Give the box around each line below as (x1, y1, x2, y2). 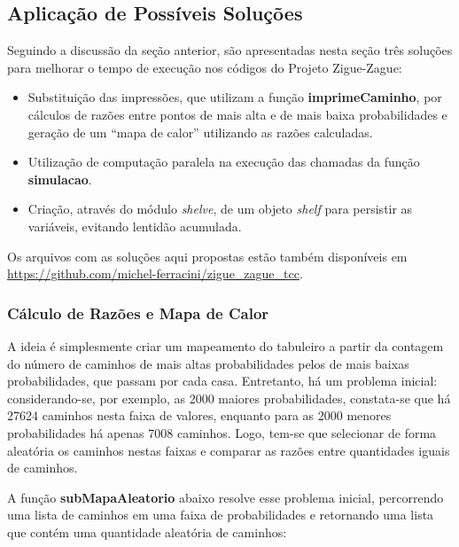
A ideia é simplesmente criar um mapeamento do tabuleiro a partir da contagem (7, 336, 444, 355)
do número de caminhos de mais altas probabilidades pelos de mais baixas (7, 354, 409, 372)
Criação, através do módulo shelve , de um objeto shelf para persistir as (27, 199, 413, 218)
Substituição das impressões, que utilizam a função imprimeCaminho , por (27, 88, 442, 106)
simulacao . (27, 169, 92, 188)
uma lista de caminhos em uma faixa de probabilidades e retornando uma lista (7, 505, 434, 524)
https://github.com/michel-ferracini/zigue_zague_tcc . (7, 264, 303, 283)
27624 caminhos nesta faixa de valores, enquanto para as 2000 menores (7, 406, 392, 425)
